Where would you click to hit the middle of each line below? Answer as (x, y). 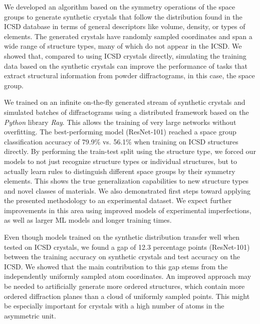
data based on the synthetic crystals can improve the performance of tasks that (126, 65)
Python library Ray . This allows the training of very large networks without (120, 122)
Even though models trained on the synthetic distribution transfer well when (122, 237)
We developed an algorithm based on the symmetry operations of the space (120, 7)
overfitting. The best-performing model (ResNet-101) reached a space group (120, 132)
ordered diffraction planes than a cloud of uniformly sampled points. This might (127, 296)
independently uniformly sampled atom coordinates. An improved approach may (128, 276)
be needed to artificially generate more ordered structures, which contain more (124, 286)
